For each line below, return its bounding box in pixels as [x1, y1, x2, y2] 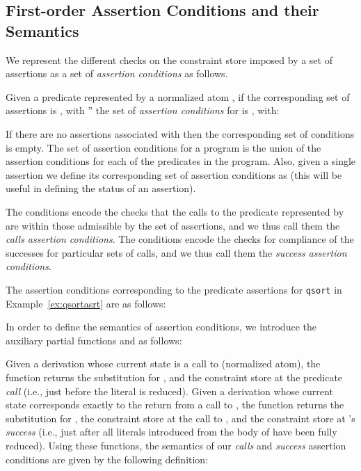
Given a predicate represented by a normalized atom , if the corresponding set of [6, 89, 350, 104]
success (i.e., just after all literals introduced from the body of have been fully [6, 424, 337, 439]
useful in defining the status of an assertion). [6, 181, 196, 195]
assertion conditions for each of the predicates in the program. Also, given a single [6, 154, 356, 168]
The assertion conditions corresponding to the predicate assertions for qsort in [6, 282, 342, 296]
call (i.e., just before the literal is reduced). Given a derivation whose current [6, 383, 333, 398]
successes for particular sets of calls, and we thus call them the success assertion [6, 245, 347, 260]
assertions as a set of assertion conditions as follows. [6, 66, 228, 81]
